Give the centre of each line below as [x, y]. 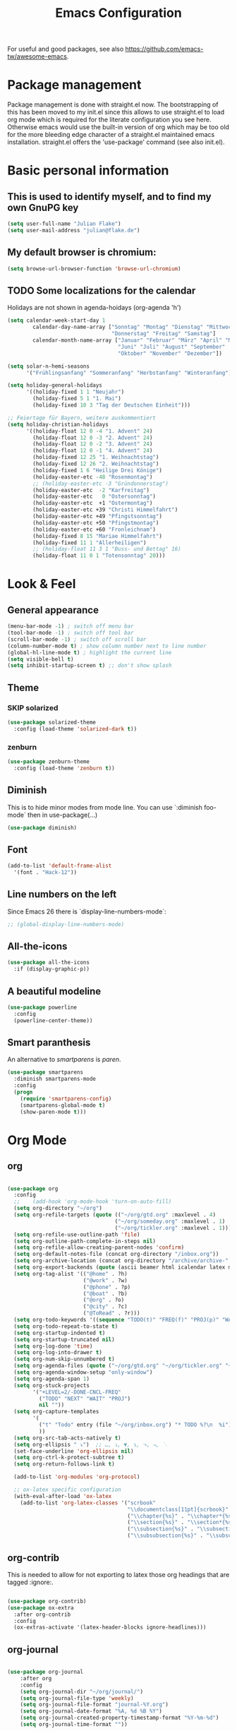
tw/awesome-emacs [37, 56]
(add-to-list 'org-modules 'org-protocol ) [77, 1477]
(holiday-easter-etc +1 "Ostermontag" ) [93, 503]
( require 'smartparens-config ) [66, 1098]
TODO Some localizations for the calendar [102, 291]
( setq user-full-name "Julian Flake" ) [64, 224]
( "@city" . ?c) [105, 1307]
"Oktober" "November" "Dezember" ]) [170, 353]
